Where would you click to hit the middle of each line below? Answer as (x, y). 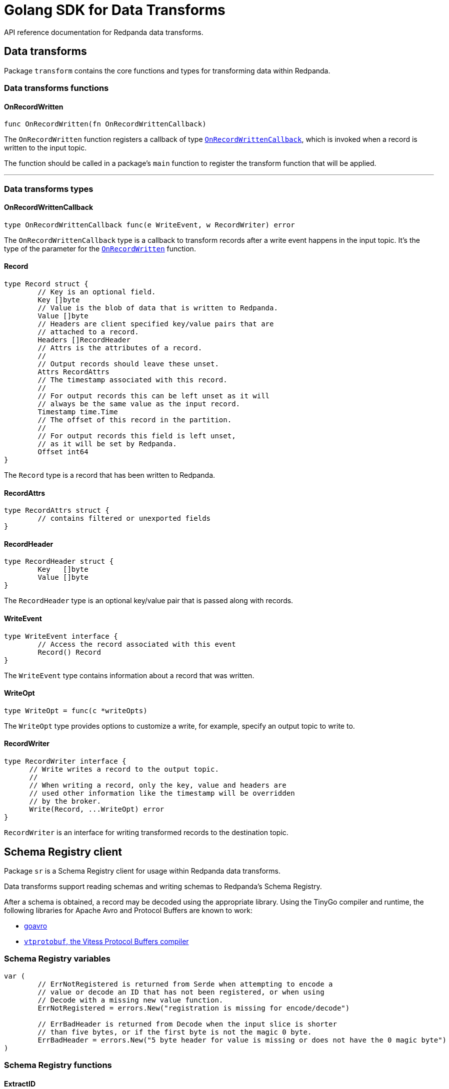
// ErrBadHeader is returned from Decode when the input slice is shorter (187, 1024)
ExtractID (20, 1084)
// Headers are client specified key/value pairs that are (156, 324)
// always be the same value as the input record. (139, 404)
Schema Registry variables (57, 959)
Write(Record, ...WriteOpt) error (97, 809)
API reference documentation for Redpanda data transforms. (104, 32)
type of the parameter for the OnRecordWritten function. (100, 248)
